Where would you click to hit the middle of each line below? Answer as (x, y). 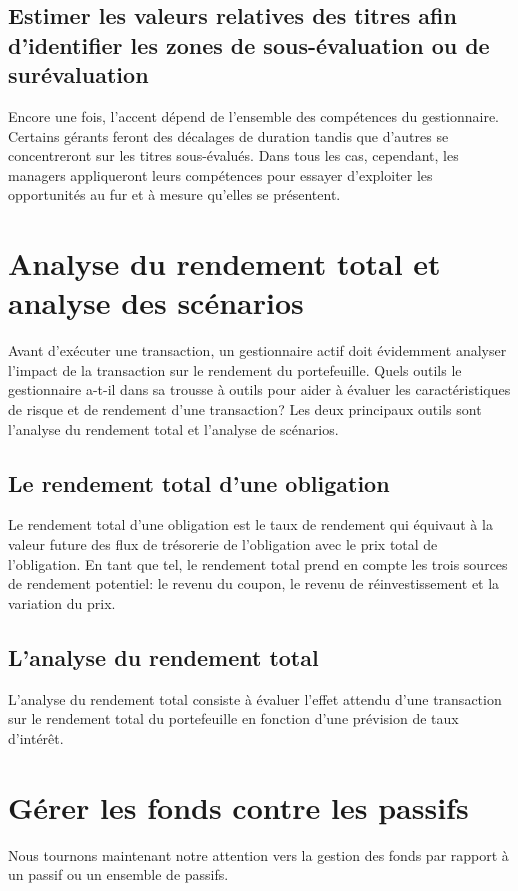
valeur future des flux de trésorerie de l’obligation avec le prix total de (223, 544)
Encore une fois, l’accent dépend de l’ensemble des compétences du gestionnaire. (254, 115)
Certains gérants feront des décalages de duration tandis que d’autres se (228, 135)
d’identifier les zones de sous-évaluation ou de (249, 44)
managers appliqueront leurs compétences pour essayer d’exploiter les (220, 174)
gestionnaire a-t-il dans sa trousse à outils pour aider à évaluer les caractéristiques (259, 389)
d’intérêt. (36, 737)
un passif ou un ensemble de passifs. (118, 874)
